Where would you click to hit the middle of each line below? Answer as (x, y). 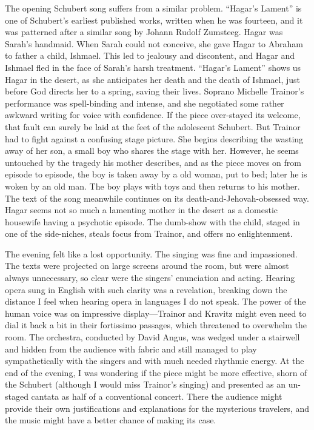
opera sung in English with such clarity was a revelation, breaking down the (146, 289)
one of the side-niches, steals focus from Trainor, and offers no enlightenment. (149, 233)
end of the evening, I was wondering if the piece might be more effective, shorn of (156, 372)
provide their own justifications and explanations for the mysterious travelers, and (157, 408)
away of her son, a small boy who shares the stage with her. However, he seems (152, 150)
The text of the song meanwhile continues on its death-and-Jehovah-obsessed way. (157, 198)
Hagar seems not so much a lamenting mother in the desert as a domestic (142, 210)
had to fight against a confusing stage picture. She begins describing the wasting (154, 138)
